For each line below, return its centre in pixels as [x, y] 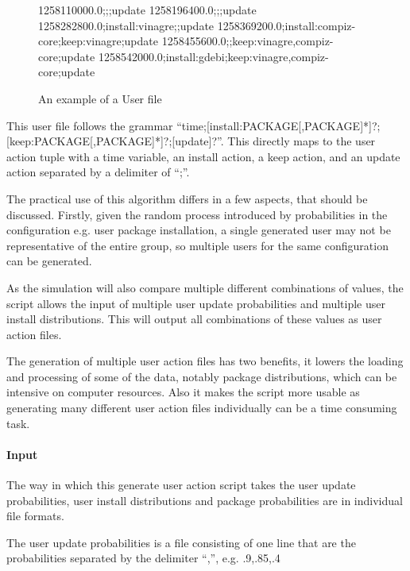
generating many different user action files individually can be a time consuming [202, 408]
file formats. [35, 516]
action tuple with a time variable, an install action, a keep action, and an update [203, 156]
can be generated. [49, 261]
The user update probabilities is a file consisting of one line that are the [181, 542]
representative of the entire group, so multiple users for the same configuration [197, 245]
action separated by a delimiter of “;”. [98, 172]
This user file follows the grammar [90, 125]
